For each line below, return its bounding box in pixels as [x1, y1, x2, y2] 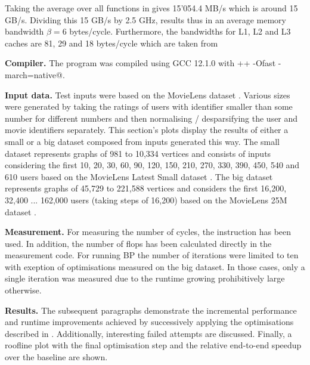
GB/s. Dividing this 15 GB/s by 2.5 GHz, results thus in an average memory [5, 13, 286, 26]
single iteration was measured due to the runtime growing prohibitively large [5, 272, 285, 284]
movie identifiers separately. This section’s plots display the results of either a [5, 123, 289, 136]
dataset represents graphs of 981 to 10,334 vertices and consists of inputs [5, 147, 271, 159]
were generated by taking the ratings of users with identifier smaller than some [5, 100, 293, 113]
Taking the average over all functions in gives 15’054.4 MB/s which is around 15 [5, 2, 298, 14]
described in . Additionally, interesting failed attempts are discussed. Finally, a [5, 327, 292, 339]
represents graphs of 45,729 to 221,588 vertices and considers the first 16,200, [5, 182, 287, 194]
